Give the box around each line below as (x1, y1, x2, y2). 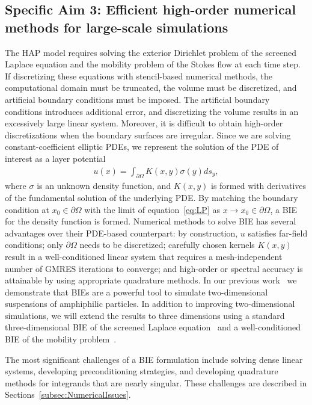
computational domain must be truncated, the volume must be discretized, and (5, 81, 297, 94)
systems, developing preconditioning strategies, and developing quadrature (5, 365, 278, 377)
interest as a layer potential (5, 152, 106, 164)
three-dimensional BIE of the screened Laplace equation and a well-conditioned (5, 321, 301, 333)
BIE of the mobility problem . (5, 333, 117, 345)
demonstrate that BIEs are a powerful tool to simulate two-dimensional (5, 285, 268, 298)
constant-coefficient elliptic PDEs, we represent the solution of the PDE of (5, 140, 279, 153)
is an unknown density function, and (37, 179, 171, 192)
